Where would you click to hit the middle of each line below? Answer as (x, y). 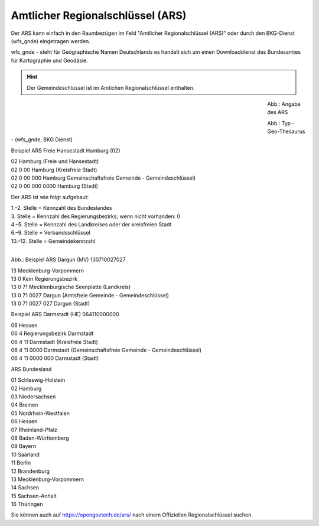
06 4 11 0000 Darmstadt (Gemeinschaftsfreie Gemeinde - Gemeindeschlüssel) (106, 350)
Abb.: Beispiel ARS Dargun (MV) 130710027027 (69, 259)
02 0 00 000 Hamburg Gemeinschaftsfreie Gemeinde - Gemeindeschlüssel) (103, 178)
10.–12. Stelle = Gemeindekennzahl (53, 241)
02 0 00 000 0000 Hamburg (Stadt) (55, 186)
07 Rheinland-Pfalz (34, 430)
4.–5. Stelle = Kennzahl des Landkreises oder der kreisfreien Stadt (91, 224)
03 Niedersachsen (33, 397)
